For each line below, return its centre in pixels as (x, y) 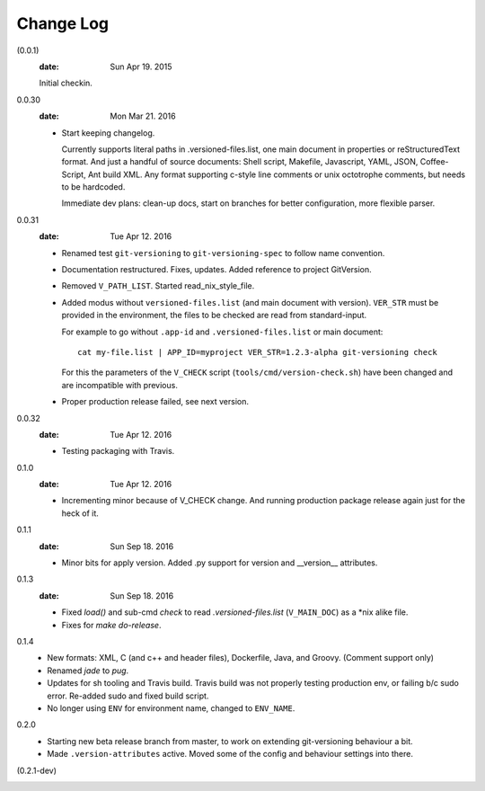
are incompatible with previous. (120, 385)
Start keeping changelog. (108, 133)
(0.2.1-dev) (37, 770)
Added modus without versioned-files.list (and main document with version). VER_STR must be (250, 302)
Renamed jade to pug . (88, 671)
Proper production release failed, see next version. (155, 402)
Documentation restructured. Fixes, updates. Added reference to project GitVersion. (216, 270)
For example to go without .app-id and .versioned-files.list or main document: (222, 332)
